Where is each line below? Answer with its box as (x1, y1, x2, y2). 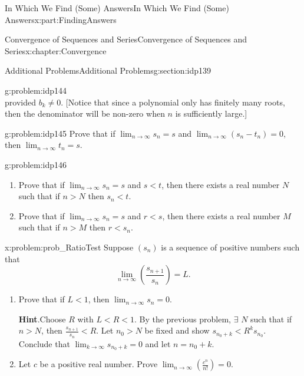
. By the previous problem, (134, 312, 232, 325)
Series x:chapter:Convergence (5, 44, 107, 57)
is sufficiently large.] (175, 107, 247, 120)
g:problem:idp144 (5, 84, 67, 96)
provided (5, 95, 36, 108)
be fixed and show (144, 324, 210, 337)
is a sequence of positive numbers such (161, 240, 300, 253)
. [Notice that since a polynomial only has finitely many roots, (61, 95, 285, 108)
